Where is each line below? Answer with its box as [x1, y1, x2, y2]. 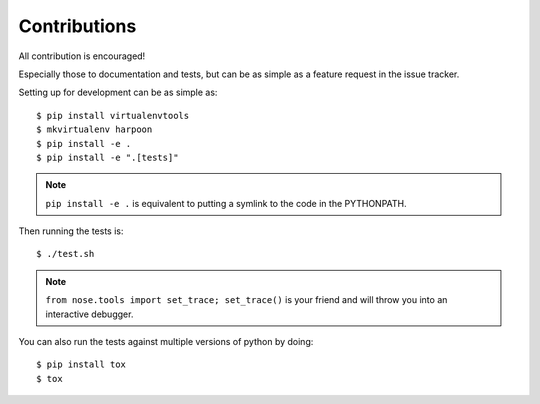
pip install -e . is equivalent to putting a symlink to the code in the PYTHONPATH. [45, 197, 407, 209]
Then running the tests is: [18, 225, 124, 237]
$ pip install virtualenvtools [36, 110, 190, 121]
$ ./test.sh [36, 248, 95, 260]
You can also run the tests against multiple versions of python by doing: [18, 336, 314, 348]
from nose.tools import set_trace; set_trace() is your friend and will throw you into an [45, 294, 448, 306]
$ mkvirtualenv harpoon [36, 124, 153, 135]
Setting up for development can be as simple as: [18, 86, 218, 99]
